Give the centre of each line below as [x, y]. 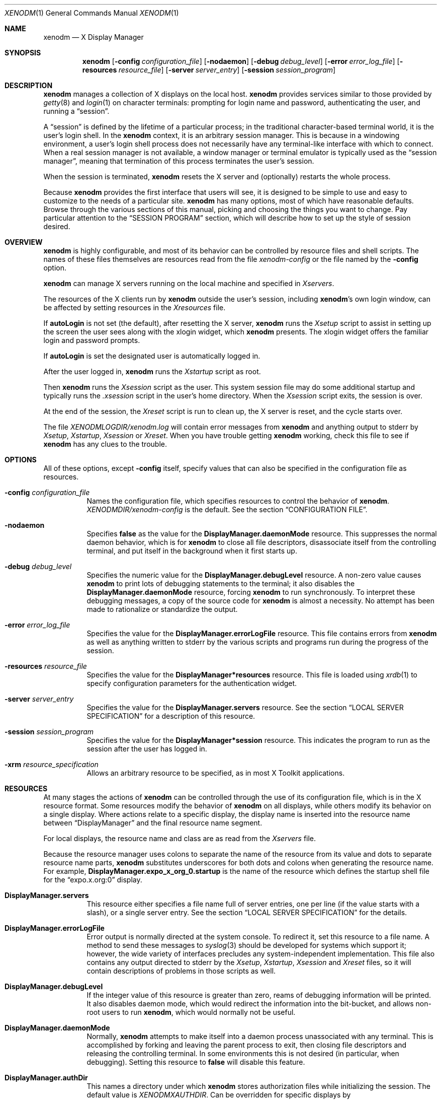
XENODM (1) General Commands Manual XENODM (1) [92, 13]
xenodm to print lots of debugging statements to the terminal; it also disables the [221, 583]
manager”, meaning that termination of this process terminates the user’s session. [179, 161]
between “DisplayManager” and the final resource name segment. [153, 823]
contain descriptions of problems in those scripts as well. [181, 971]
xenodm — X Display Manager [94, 37]
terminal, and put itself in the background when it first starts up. [192, 551]
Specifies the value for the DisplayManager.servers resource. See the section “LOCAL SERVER [245, 707]
